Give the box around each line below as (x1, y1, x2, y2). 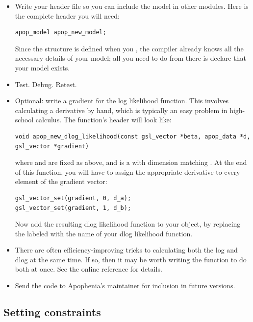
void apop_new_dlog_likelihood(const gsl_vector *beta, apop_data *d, (15, 133, 251, 140)
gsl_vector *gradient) (15, 142, 89, 150)
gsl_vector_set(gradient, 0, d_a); (15, 194, 131, 202)
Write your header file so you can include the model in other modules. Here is (15, 1, 249, 11)
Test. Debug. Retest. (15, 79, 77, 89)
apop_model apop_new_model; (15, 29, 106, 36)
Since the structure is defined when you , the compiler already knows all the (15, 43, 244, 53)
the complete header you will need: (15, 10, 120, 21)
